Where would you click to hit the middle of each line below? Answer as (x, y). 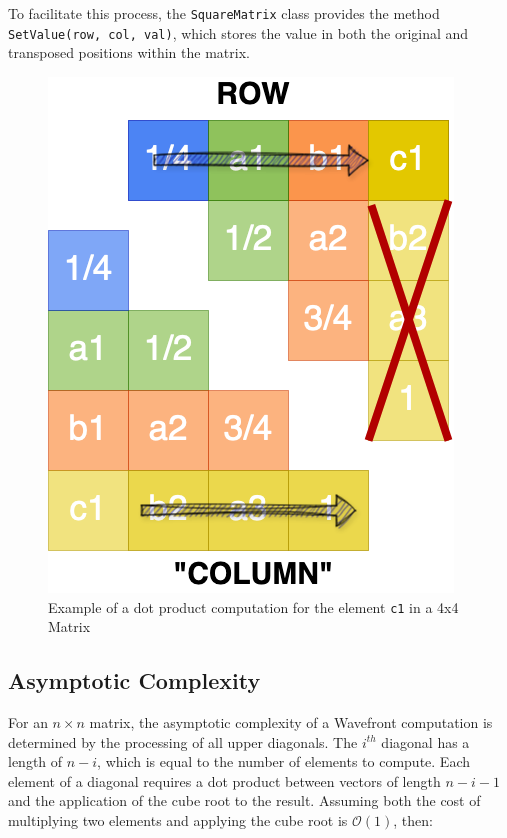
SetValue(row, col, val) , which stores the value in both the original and (238, 32)
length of (35, 761)
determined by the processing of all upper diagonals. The (183, 741)
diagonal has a (425, 741)
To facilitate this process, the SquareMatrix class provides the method (224, 13)
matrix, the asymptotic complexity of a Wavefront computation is (291, 721)
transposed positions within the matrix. (129, 52)
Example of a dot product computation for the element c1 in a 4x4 (253, 606)
